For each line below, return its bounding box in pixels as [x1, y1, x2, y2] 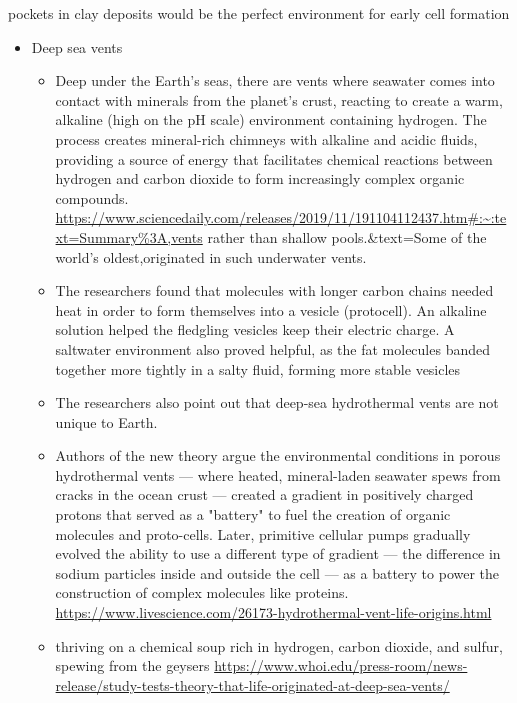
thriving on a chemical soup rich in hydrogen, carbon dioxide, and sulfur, [55, 635, 503, 656]
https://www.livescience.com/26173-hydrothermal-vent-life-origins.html [55, 602, 492, 623]
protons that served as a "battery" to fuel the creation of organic [55, 504, 451, 525]
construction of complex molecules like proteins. [55, 582, 349, 603]
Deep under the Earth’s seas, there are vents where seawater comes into [55, 70, 495, 91]
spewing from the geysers [55, 655, 210, 676]
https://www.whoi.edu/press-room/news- [214, 655, 468, 676]
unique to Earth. [55, 411, 158, 432]
